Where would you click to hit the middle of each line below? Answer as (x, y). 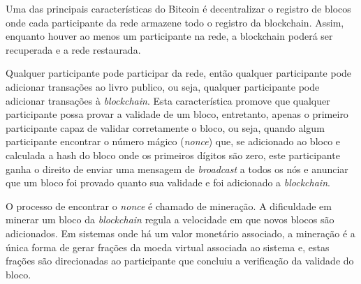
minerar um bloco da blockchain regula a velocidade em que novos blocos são (170, 219)
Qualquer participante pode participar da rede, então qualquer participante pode (179, 73)
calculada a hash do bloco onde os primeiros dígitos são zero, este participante (173, 155)
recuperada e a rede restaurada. (73, 49)
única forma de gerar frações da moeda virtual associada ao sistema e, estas (168, 247)
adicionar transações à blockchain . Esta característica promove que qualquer (168, 100)
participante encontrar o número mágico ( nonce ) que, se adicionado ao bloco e (173, 141)
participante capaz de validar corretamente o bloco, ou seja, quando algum (165, 127)
